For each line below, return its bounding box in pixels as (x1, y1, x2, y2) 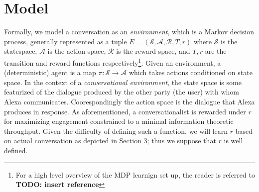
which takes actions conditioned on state (129, 67, 253, 78)
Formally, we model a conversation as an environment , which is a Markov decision (4, 26, 255, 37)
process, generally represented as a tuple (4, 36, 127, 46)
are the (205, 46, 227, 56)
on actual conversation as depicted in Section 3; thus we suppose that (4, 135, 216, 146)
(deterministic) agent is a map (4, 67, 96, 78)
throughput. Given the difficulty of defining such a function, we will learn (4, 125, 228, 136)
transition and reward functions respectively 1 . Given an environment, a (4, 56, 221, 68)
